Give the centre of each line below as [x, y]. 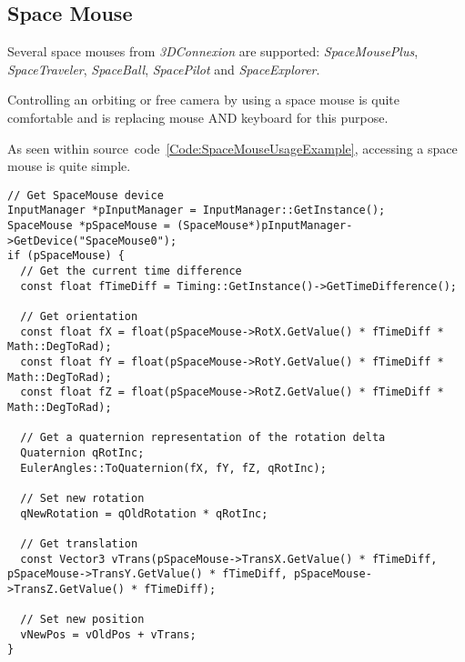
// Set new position [82, 620]
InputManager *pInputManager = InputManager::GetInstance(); [197, 211]
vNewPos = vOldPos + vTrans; [108, 634]
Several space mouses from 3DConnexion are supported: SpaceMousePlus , [213, 51]
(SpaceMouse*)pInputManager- [265, 226]
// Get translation [79, 543]
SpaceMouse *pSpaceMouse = [89, 226]
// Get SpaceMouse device [86, 195]
